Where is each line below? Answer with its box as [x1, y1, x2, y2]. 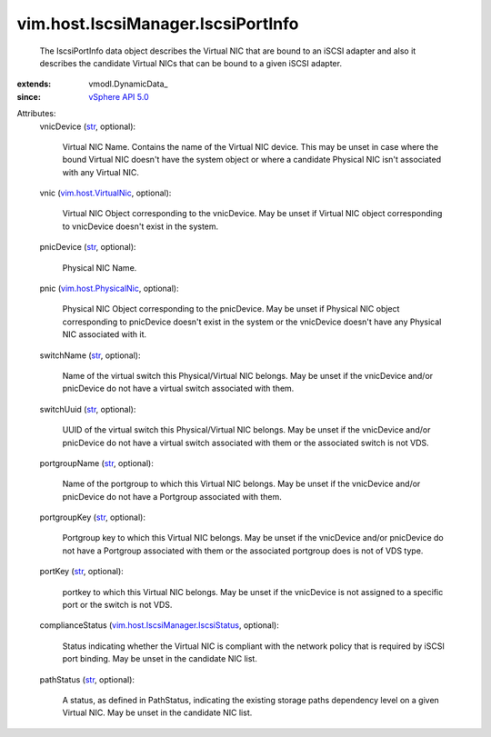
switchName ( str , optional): [39, 350, 141, 361]
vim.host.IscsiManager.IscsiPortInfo [16, 14, 299, 34]
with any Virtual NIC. [62, 166, 140, 177]
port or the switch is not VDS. [62, 600, 173, 611]
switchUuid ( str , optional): [39, 403, 136, 414]
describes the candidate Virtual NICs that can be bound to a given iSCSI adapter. [39, 57, 343, 68]
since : [16, 91, 41, 102]
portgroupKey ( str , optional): [39, 512, 145, 523]
